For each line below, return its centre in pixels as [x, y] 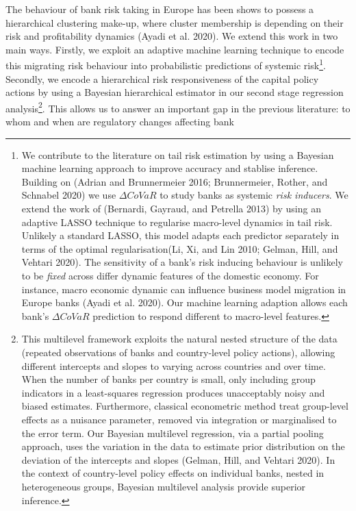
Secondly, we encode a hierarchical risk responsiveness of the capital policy [162, 78]
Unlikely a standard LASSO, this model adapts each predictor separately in [180, 235]
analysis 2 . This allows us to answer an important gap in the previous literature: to [178, 107]
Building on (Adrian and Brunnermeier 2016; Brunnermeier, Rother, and [175, 181]
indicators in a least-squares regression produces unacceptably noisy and [173, 392]
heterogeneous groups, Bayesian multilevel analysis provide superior [164, 486]
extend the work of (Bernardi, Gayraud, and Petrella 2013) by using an [171, 209]
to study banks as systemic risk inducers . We [254, 195]
